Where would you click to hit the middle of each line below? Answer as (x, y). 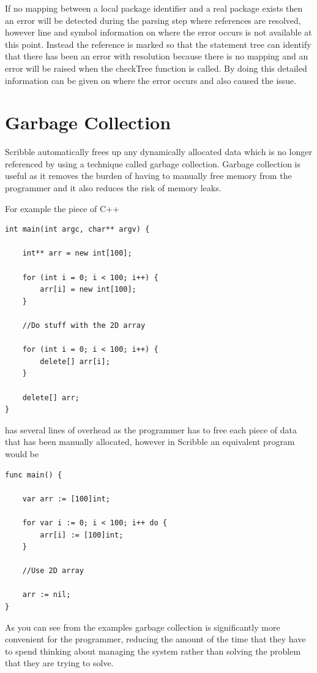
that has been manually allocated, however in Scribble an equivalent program (150, 442)
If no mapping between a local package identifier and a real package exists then (154, 8)
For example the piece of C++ (62, 208)
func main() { (34, 475)
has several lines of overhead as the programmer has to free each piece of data (151, 429)
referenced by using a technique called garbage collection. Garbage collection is (153, 163)
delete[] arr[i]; (75, 361)
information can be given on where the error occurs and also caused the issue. (151, 80)
